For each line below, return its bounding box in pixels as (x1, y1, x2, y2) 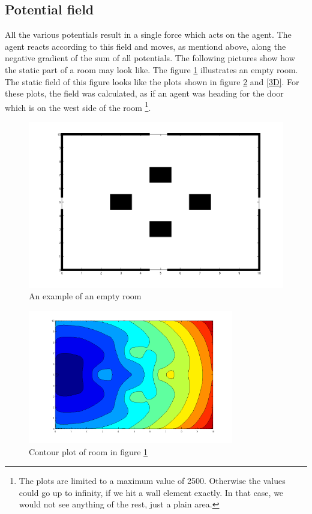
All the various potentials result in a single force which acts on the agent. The (5, 28, 292, 41)
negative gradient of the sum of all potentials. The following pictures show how (5, 52, 295, 64)
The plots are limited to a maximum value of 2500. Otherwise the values (19, 474, 286, 487)
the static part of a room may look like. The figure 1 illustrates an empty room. (5, 63, 298, 76)
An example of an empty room (29, 290, 142, 302)
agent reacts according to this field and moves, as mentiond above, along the (5, 40, 286, 52)
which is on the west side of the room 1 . (5, 99, 151, 113)
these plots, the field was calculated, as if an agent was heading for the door (5, 87, 284, 100)
